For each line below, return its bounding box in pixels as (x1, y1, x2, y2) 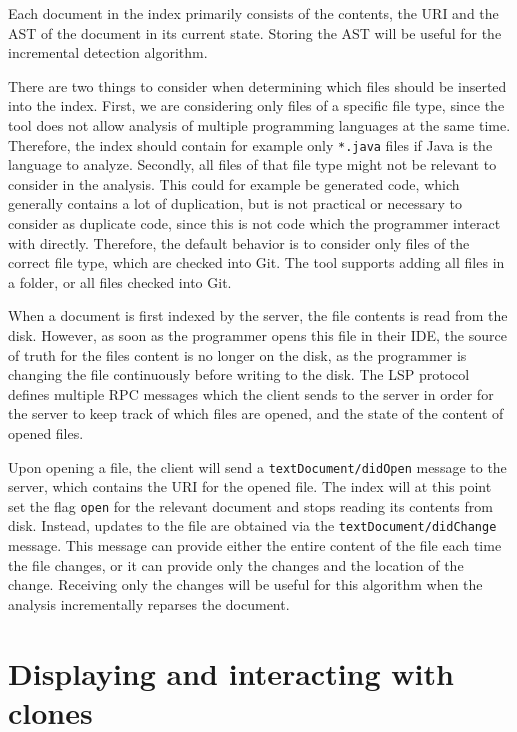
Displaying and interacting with (8, 652, 454, 693)
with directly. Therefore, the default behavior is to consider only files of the (8, 232, 470, 253)
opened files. (8, 422, 84, 443)
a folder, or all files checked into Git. (8, 271, 232, 292)
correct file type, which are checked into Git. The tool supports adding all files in (8, 252, 505, 273)
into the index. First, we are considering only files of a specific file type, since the (8, 95, 505, 116)
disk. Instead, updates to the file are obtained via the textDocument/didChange (8, 515, 497, 536)
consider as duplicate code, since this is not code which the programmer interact (8, 213, 501, 233)
